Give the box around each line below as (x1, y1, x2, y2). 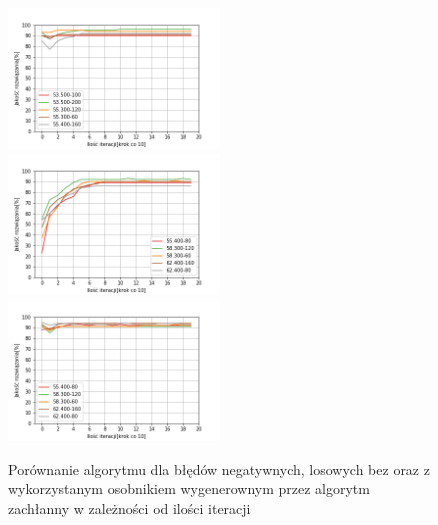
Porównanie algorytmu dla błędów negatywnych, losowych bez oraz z (8, 458, 430, 479)
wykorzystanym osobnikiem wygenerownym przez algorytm (8, 478, 370, 499)
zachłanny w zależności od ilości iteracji (8, 497, 251, 518)
